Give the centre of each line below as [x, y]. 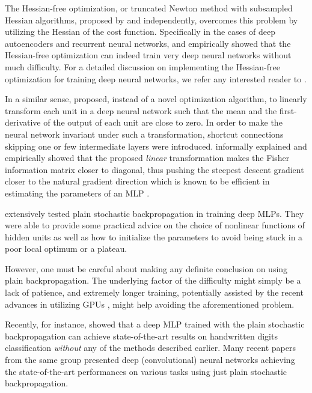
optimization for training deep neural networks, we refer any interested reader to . [156, 78]
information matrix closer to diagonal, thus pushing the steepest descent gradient [154, 169]
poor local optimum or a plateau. [66, 248]
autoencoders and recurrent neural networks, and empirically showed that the [148, 43]
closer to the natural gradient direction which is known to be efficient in [137, 181]
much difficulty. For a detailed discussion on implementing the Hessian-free [142, 66]
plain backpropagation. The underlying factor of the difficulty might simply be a [153, 280]
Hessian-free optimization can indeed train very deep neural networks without [148, 55]
